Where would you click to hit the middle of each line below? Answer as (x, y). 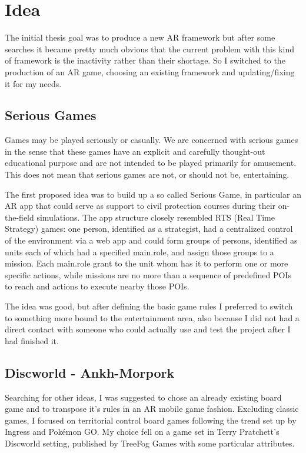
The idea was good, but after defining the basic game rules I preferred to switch (149, 306)
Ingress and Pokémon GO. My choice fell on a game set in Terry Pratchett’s (142, 432)
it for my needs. (33, 83)
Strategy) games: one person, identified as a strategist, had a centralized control (149, 229)
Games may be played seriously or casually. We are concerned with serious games (152, 140)
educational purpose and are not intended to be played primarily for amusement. (151, 163)
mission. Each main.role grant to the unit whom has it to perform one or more (147, 263)
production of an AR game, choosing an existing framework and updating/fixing (150, 71)
